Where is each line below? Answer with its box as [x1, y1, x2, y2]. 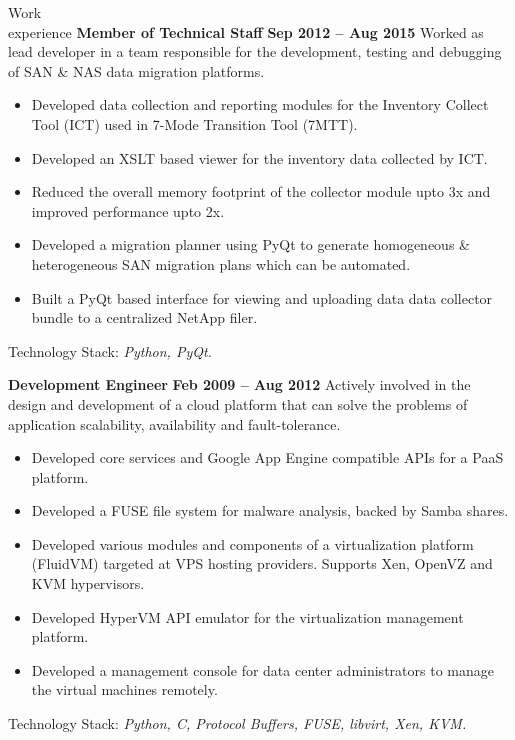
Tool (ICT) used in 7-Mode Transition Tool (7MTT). [31, 113, 358, 134]
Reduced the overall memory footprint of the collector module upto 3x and [31, 181, 491, 202]
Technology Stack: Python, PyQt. [8, 340, 212, 361]
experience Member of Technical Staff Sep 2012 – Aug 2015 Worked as [8, 21, 484, 42]
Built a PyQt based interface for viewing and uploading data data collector [31, 287, 493, 308]
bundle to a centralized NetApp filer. [31, 307, 258, 328]
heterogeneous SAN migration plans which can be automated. [31, 253, 411, 274]
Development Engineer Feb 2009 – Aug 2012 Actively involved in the [8, 374, 471, 395]
